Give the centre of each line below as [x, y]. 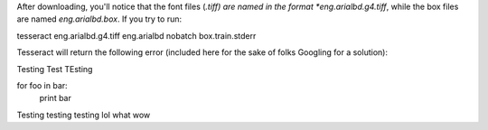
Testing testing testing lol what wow [84, 115]
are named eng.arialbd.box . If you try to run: [99, 19]
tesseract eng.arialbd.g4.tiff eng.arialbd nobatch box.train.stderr [136, 35]
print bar [55, 98]
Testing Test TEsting [55, 69]
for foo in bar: [42, 85]
